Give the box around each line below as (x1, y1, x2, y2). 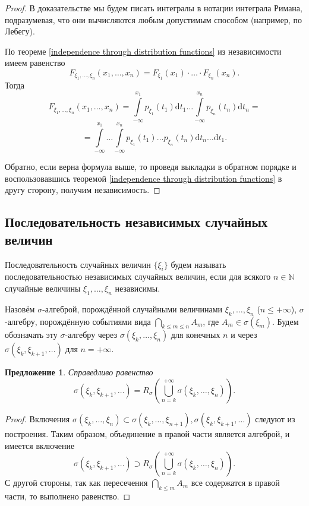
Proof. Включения (5, 412, 70, 425)
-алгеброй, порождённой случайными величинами (42, 302, 223, 315)
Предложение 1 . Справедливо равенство (5, 366, 153, 378)
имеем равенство (5, 56, 65, 69)
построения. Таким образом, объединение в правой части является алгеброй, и (5, 427, 290, 439)
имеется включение (5, 439, 75, 451)
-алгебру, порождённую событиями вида (5, 315, 151, 327)
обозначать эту (5, 328, 58, 341)
